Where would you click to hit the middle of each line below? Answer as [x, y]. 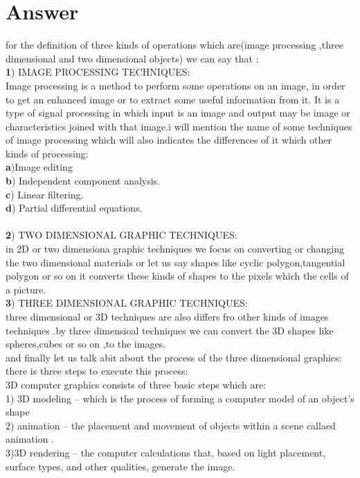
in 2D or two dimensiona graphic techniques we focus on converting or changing [175, 249]
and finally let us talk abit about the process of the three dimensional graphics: [174, 357]
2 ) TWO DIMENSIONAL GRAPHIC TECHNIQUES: [121, 235]
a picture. [26, 289]
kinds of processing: [47, 153]
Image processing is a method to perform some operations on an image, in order [175, 85]
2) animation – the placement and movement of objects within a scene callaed [171, 425]
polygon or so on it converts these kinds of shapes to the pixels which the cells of [177, 276]
